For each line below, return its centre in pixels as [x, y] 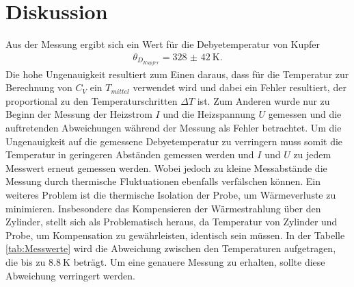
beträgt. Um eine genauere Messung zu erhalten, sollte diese [199, 261]
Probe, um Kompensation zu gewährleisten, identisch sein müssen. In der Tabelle [175, 235]
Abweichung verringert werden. [70, 275]
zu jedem [312, 154]
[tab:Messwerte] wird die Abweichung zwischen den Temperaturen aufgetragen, [171, 248]
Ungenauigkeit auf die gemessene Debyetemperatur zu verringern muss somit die [174, 141]
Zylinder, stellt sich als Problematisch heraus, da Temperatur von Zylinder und [172, 222]
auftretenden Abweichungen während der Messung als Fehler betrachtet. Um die [174, 127]
